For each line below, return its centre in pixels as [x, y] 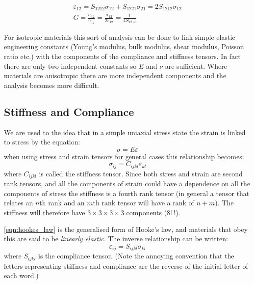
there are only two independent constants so [70, 66]
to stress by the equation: [42, 142]
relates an [19, 203]
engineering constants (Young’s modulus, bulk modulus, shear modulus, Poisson [124, 46]
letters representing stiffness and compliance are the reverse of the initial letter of [126, 266]
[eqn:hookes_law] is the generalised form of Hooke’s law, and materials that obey [126, 229]
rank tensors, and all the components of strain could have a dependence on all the [127, 184]
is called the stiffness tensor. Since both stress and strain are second [141, 173]
